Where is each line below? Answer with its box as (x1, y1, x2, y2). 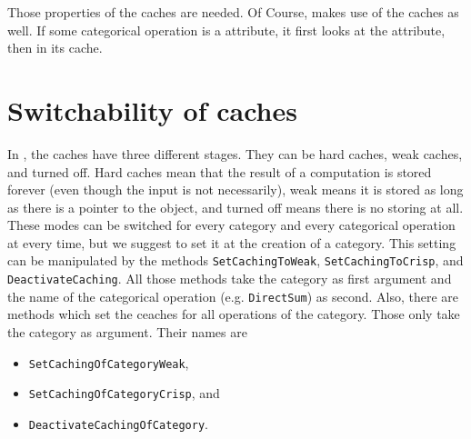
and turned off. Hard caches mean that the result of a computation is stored (7, 162, 432, 181)
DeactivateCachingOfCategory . (28, 414, 208, 433)
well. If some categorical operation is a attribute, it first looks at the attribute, (7, 20, 446, 39)
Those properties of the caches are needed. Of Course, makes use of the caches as (7, 3, 459, 21)
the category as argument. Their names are (7, 323, 247, 342)
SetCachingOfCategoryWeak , (28, 353, 189, 372)
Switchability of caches (7, 91, 297, 128)
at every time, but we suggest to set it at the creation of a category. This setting (7, 233, 456, 252)
